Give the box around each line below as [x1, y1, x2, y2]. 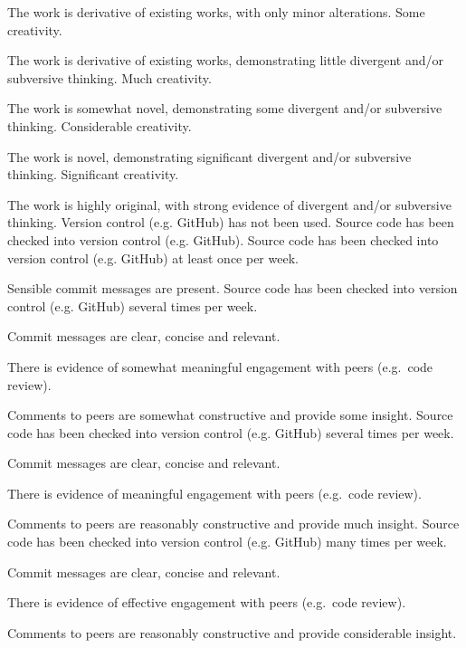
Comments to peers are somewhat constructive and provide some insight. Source [7, 405, 453, 424]
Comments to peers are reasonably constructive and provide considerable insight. [7, 623, 457, 642]
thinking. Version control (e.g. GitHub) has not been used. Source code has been [7, 213, 454, 232]
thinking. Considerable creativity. [7, 116, 192, 135]
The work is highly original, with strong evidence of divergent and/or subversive [7, 195, 452, 214]
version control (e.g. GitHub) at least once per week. [7, 248, 299, 267]
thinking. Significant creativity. [7, 165, 179, 184]
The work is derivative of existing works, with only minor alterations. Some [7, 3, 425, 21]
